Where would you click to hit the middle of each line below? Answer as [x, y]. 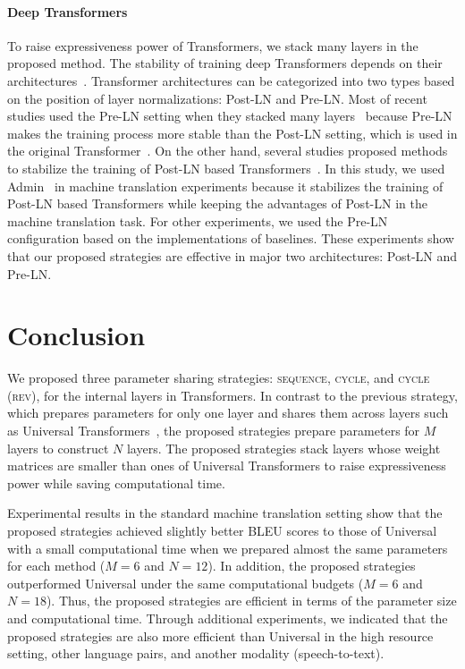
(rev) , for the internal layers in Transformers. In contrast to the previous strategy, [232, 395]
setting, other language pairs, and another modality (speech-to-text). [196, 653]
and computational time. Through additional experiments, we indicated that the [228, 618]
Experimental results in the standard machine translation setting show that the [225, 513]
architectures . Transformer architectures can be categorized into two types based [231, 80]
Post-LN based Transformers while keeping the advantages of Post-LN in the [217, 203]
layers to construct [58, 448]
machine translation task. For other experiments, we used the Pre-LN [198, 220]
